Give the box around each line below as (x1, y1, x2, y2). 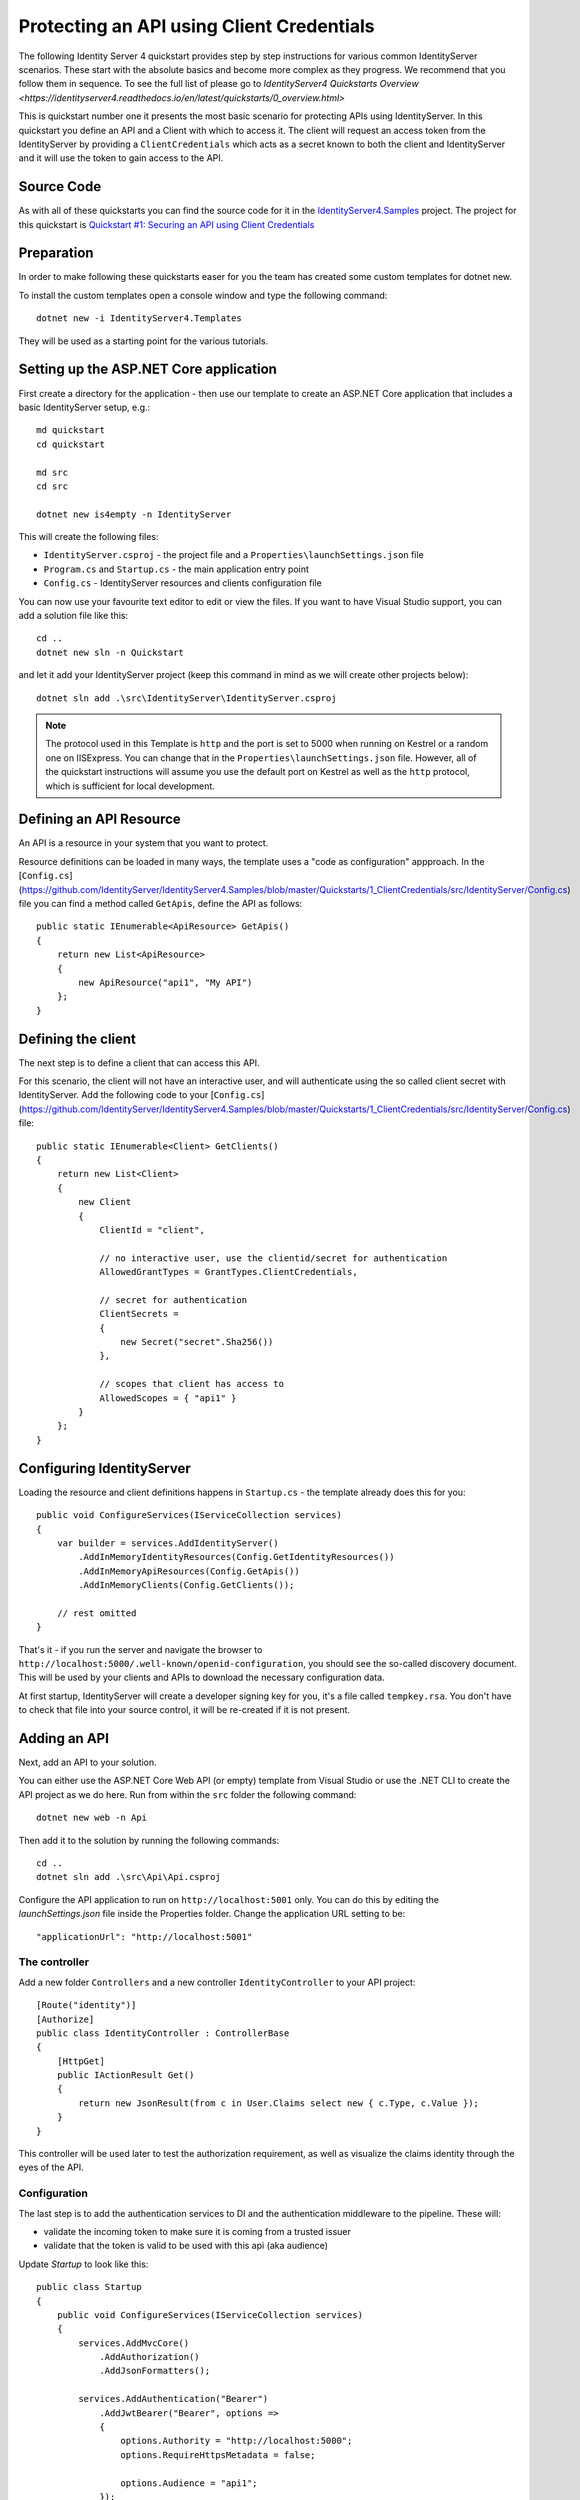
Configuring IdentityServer (18, 1460, 192, 1477)
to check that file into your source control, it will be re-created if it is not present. (18, 1704, 350, 1716)
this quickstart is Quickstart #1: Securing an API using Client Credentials (18, 218, 315, 230)
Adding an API (18, 1730, 110, 1747)
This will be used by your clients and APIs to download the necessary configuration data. (18, 1671, 385, 1684)
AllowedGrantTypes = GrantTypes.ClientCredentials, (99, 1266, 359, 1278)
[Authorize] (36, 2013, 95, 2025)
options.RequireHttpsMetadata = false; (120, 2449, 316, 2460)
